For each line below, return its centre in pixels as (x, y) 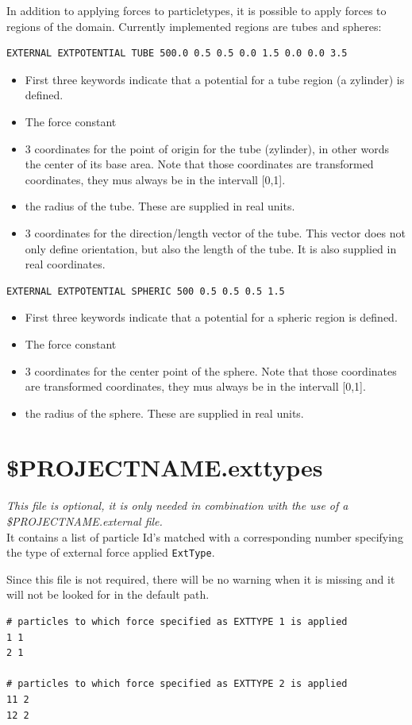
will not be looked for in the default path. (108, 594)
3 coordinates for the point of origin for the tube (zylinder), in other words (207, 148)
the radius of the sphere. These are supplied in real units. (164, 413)
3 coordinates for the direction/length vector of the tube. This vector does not (215, 232)
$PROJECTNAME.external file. (85, 521)
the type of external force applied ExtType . (111, 552)
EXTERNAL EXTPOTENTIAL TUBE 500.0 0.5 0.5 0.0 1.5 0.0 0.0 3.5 (177, 54)
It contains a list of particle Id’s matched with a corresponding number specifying (205, 536)
